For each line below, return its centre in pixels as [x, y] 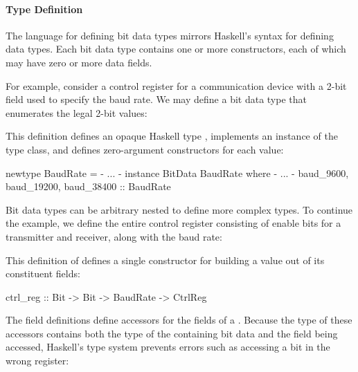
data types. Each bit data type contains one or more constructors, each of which [176, 49]
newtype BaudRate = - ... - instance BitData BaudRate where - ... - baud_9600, [177, 173]
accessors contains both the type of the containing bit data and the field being [172, 333]
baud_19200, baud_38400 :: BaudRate [88, 186]
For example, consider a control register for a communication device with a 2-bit [176, 85]
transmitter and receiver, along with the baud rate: [114, 236]
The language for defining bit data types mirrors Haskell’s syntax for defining [170, 35]
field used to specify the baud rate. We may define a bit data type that [156, 99]
